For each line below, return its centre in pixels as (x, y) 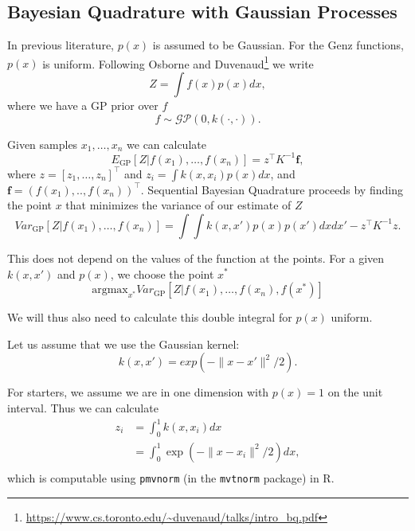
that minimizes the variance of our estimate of (178, 205)
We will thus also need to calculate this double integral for (150, 317)
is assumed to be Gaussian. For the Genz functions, (278, 45)
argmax (110, 290)
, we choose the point (162, 273)
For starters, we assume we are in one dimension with (138, 392)
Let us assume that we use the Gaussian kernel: (123, 344)
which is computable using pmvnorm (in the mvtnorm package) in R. (171, 477)
